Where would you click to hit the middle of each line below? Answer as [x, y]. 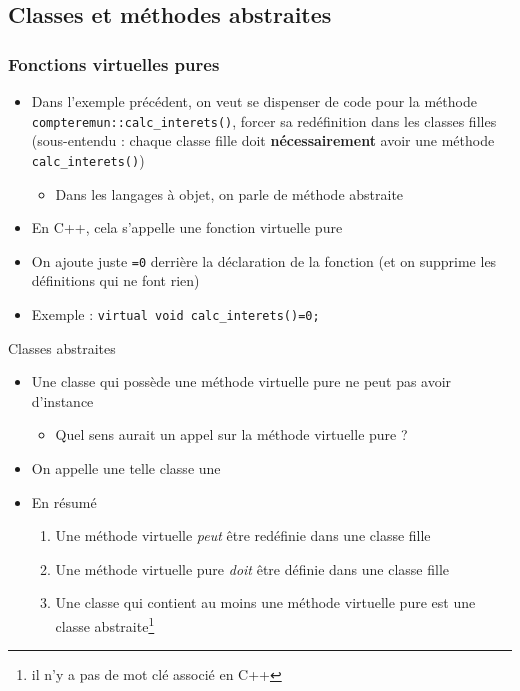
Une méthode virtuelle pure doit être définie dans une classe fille [252, 568]
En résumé [64, 501]
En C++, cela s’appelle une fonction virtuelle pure [187, 227]
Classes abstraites [62, 347]
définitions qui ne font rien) [115, 280]
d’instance [62, 400]
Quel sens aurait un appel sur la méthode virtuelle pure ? [231, 434]
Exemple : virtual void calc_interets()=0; [175, 313]
